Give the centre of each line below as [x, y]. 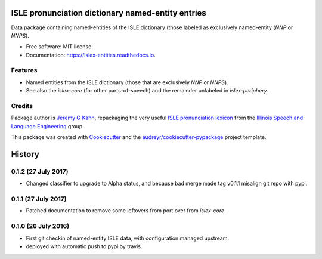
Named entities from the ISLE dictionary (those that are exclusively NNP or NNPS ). [127, 82]
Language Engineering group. [48, 126]
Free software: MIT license [59, 47]
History [25, 154]
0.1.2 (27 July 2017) [40, 171]
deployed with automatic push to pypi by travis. [84, 246]
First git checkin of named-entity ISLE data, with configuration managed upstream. [128, 238]
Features [24, 70]
